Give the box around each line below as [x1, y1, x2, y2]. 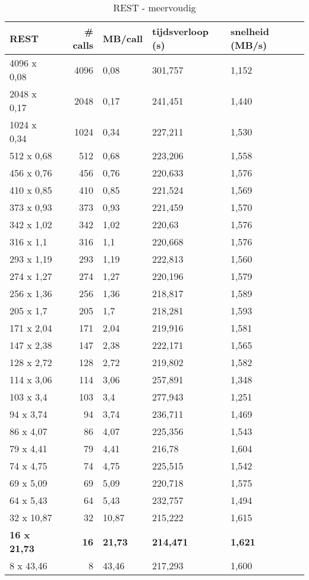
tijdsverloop [152, 24, 209, 38]
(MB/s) [230, 38, 267, 52]
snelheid [230, 24, 269, 38]
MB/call [103, 31, 143, 45]
